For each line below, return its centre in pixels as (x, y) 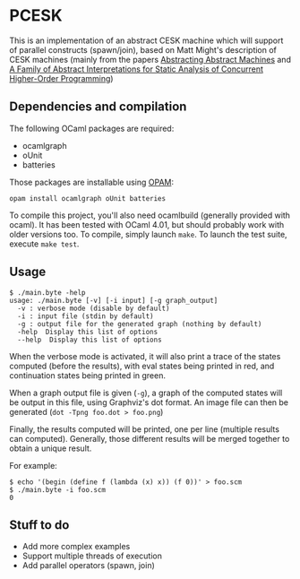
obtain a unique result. (51, 448)
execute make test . (44, 244)
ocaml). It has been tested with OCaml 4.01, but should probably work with (147, 224)
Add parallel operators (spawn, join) (88, 566)
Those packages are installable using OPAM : (92, 182)
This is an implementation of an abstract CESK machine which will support (146, 40)
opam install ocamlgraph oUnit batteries (88, 198)
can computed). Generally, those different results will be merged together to (150, 438)
